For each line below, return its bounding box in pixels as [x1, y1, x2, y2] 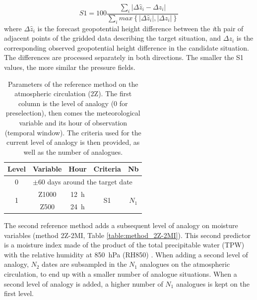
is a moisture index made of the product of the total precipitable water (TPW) [4, 240, 245, 250]
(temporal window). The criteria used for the [4, 127, 141, 137]
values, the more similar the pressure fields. [4, 62, 135, 72]
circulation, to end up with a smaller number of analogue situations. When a [4, 268, 237, 279]
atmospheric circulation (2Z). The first [14, 88, 132, 99]
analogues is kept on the [176, 278, 250, 289]
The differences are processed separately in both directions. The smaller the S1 [4, 52, 244, 62]
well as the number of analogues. [23, 146, 123, 157]
